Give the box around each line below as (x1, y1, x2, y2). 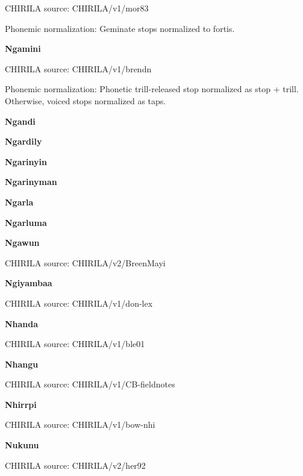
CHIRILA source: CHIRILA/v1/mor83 (5, 2, 149, 14)
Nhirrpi (5, 398, 37, 410)
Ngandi (5, 114, 36, 127)
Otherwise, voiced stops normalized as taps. (5, 94, 166, 107)
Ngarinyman (5, 175, 57, 188)
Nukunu (5, 439, 39, 451)
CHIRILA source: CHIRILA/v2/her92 (5, 459, 146, 471)
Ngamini (5, 42, 41, 55)
